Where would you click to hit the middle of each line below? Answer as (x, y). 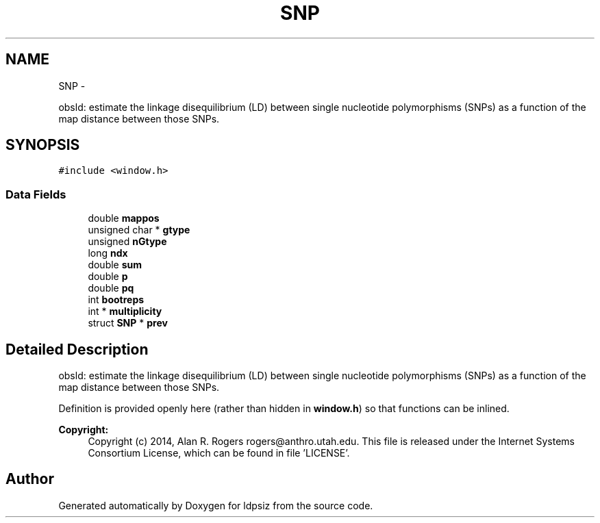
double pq (111, 288)
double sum (115, 265)
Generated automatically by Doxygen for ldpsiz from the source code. (216, 505)
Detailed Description (77, 349)
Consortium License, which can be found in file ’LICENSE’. (219, 453)
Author (30, 479)
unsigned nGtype (127, 242)
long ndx (108, 253)
